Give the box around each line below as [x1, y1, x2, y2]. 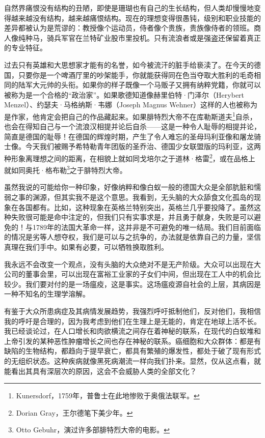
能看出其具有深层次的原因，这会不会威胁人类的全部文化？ [4, 365, 197, 376]
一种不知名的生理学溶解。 [4, 288, 90, 299]
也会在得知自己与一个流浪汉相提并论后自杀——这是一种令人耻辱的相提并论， [4, 121, 261, 132]
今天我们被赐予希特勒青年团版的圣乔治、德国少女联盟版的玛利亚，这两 [25, 141, 261, 152]
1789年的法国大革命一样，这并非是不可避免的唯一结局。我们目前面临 [32, 221, 261, 232]
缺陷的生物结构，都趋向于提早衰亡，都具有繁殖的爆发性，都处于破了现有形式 [4, 345, 261, 356]
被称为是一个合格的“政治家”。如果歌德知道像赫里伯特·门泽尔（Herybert [4, 89, 245, 100]
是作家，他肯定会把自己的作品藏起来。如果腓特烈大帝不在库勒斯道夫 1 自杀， [4, 109, 257, 122]
